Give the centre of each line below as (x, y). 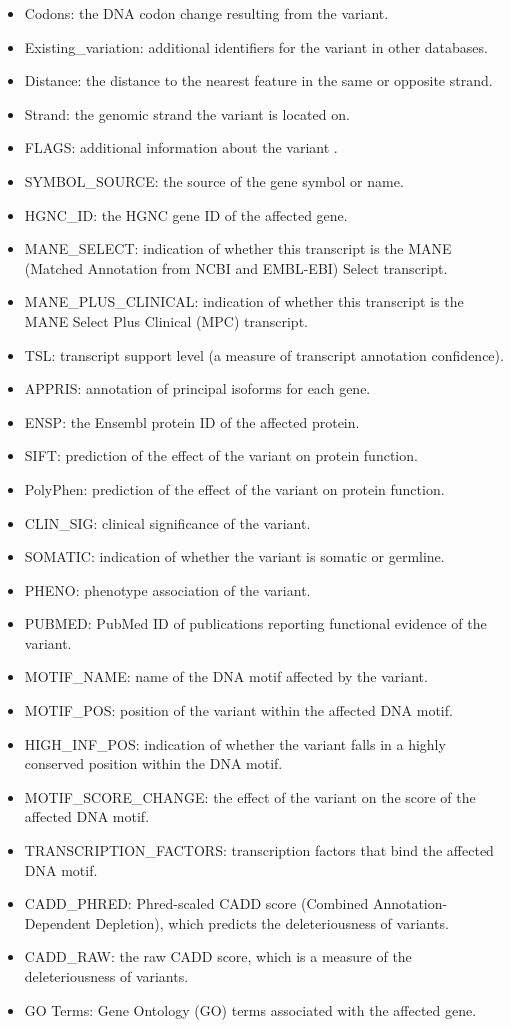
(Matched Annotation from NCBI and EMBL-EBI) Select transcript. (236, 267)
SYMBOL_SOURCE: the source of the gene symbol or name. (214, 180)
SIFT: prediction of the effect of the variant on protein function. (221, 455)
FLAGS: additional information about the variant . (181, 147)
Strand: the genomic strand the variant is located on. (187, 113)
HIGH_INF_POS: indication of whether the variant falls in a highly (235, 743)
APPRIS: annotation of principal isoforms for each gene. (197, 388)
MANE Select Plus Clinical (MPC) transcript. (166, 320)
